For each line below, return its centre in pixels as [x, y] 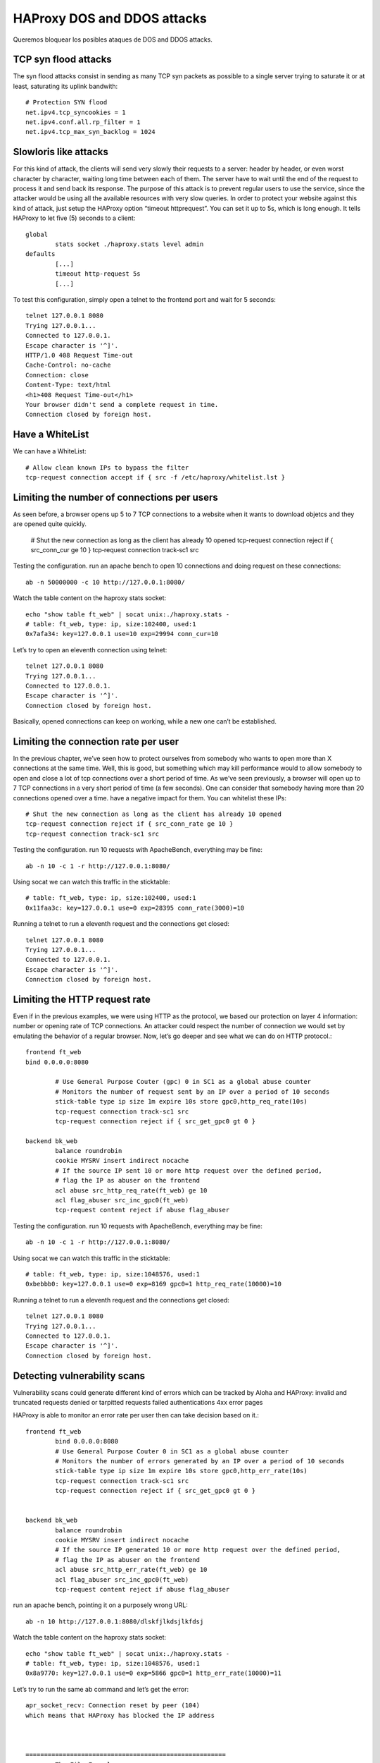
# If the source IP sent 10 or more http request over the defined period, [189, 1170]
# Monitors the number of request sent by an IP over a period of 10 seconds [192, 1092]
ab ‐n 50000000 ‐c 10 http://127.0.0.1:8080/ [106, 582]
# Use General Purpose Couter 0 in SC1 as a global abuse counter [172, 1451]
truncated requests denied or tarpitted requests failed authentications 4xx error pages [138, 1402]
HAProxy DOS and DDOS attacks [110, 18]
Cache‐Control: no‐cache [68, 365]
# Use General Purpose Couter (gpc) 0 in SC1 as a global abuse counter [183, 1082]
